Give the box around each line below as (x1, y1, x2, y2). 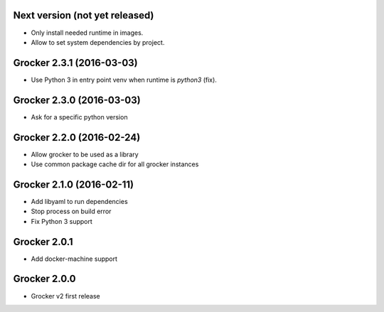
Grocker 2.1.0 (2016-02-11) (13, 178, 134, 190)
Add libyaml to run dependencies (31, 197, 128, 205)
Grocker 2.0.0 (13, 273, 76, 285)
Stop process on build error (31, 207, 112, 216)
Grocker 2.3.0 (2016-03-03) (13, 94, 142, 106)
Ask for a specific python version (31, 112, 128, 121)
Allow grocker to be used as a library (31, 150, 139, 158)
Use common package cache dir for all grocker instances (31, 160, 199, 168)
